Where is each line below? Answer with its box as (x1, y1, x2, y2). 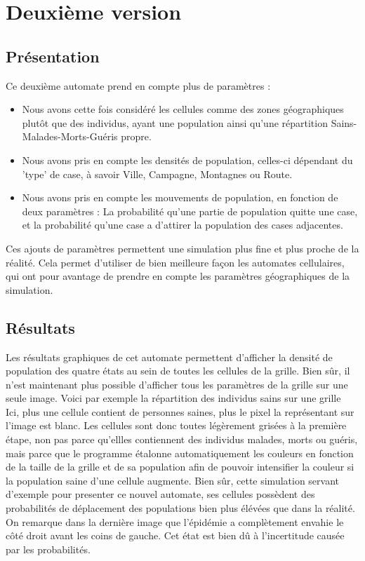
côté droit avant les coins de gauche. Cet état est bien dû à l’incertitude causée (6, 528, 345, 543)
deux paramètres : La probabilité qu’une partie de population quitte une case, (22, 203, 358, 218)
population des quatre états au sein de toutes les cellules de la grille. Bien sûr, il (6, 363, 350, 378)
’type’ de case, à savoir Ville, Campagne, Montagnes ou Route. (22, 166, 293, 181)
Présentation (6, 45, 100, 67)
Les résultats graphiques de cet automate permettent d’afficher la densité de (6, 349, 333, 364)
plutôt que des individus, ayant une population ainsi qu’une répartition (22, 115, 328, 130)
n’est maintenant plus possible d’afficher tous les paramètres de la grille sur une (6, 377, 348, 391)
